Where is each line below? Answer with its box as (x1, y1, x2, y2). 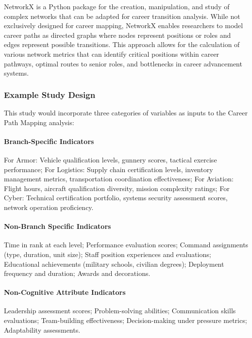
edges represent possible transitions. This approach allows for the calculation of (4, 39, 240, 49)
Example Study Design (4, 88, 96, 100)
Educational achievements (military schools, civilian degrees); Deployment (4, 258, 224, 269)
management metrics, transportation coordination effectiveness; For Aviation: (4, 174, 234, 184)
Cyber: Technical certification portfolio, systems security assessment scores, (4, 193, 228, 203)
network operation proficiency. (4, 202, 94, 212)
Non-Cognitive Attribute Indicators (4, 287, 126, 297)
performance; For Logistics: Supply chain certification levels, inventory (4, 164, 213, 174)
